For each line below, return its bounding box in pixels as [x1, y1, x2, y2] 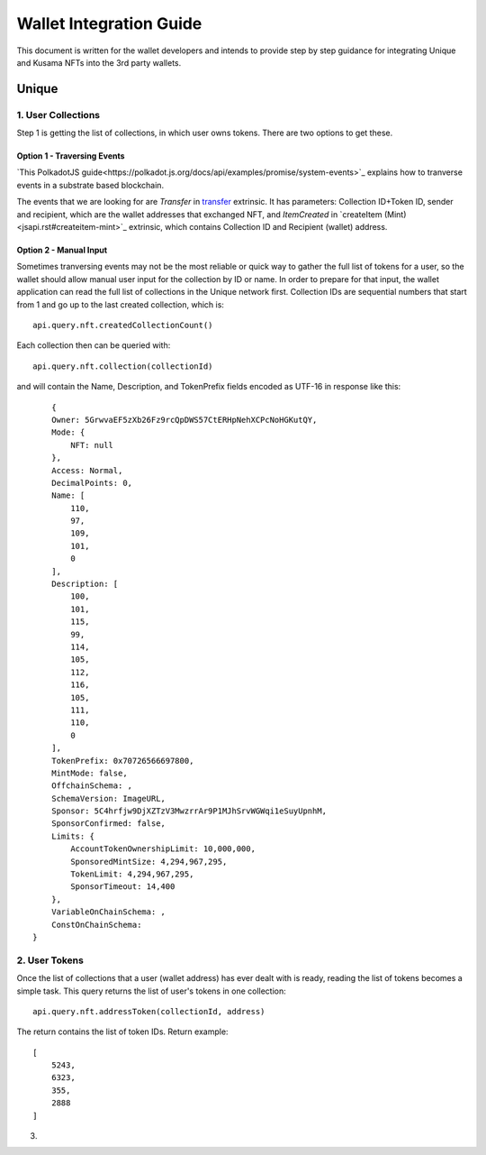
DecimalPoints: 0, [50, 478, 133, 488]
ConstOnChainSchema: [50, 920, 142, 930]
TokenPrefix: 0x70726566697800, [50, 756, 194, 765]
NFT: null [70, 440, 114, 450]
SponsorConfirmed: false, [50, 819, 166, 829]
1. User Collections [16, 108, 101, 121]
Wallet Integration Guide [16, 14, 202, 33]
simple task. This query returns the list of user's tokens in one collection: [16, 985, 287, 996]
